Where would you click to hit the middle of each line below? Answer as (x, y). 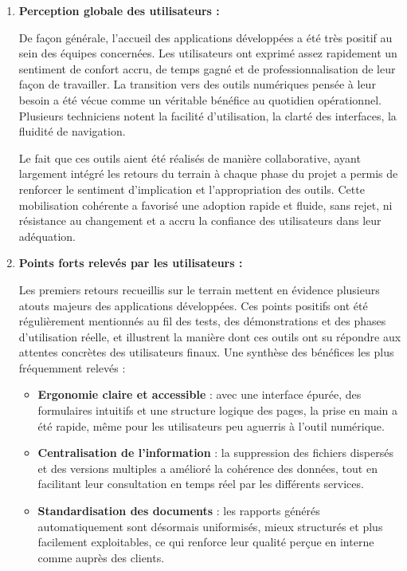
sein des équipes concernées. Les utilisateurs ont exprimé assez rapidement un (208, 53)
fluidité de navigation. (72, 131)
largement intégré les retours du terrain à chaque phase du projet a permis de (208, 173)
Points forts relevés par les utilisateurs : (131, 263)
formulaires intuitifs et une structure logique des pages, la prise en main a (217, 410)
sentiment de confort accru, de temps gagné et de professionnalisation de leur (207, 68)
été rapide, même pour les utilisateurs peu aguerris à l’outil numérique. (211, 425)
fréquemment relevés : (72, 367)
